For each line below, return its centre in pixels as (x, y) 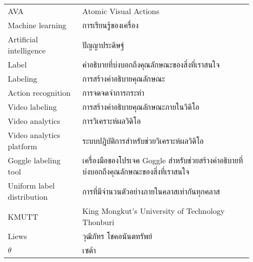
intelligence (27, 50)
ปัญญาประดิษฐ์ (103, 45)
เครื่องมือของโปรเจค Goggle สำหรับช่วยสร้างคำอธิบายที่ (163, 160)
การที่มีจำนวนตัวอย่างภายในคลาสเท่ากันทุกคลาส (151, 191)
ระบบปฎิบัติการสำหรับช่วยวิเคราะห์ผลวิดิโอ (143, 140)
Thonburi (98, 222)
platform (23, 146)
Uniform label (31, 185)
